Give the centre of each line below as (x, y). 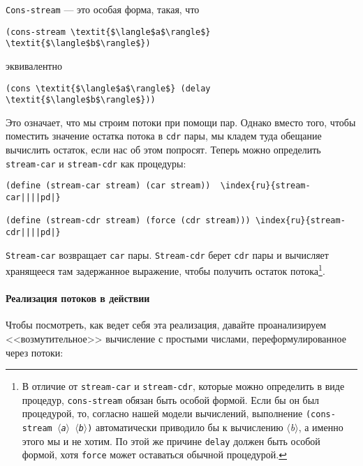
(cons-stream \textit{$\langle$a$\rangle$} (108, 32)
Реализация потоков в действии (78, 298)
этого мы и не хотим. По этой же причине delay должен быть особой (171, 441)
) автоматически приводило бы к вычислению (185, 427)
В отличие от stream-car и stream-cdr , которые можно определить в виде (183, 386)
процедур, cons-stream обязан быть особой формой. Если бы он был (171, 399)
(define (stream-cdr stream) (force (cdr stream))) (128, 221)
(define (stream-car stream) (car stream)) (108, 186)
